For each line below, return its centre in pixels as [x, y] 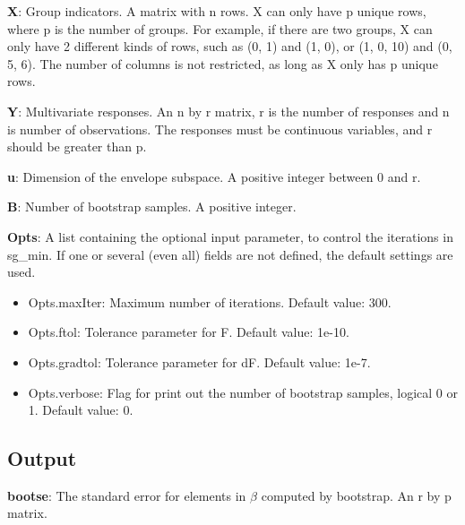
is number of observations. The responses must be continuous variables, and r [220, 129]
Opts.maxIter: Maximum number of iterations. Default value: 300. [210, 301]
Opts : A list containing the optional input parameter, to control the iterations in [230, 236]
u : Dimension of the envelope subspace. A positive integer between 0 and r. [214, 176]
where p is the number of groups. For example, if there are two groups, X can [220, 28]
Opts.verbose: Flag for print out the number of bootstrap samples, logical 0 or [243, 392]
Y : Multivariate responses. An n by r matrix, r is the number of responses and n [228, 111]
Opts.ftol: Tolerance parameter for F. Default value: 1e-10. [189, 332]
